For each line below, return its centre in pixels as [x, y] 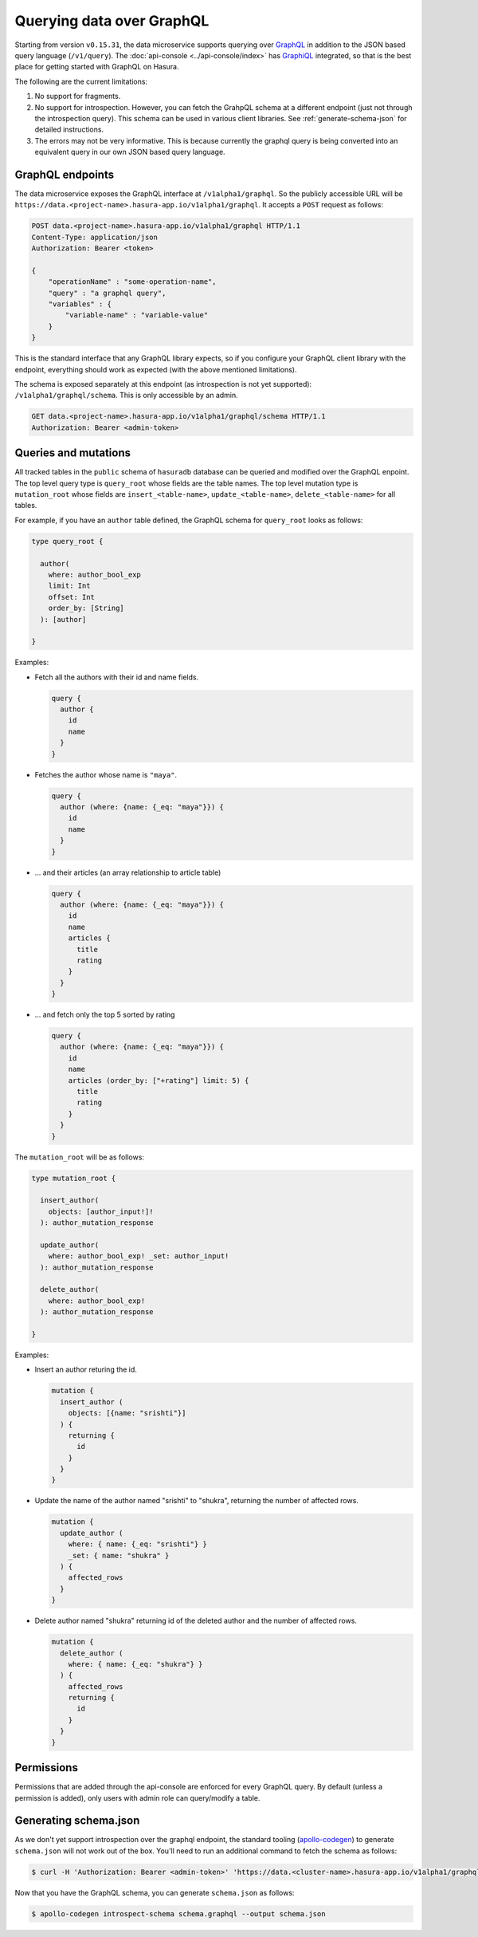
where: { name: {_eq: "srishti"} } [137, 1544]
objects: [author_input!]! [101, 1211]
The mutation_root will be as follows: [80, 1157]
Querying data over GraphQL [112, 21]
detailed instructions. [69, 130]
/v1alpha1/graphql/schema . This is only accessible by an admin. [126, 396]
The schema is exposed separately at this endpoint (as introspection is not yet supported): [163, 384]
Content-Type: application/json [95, 237]
